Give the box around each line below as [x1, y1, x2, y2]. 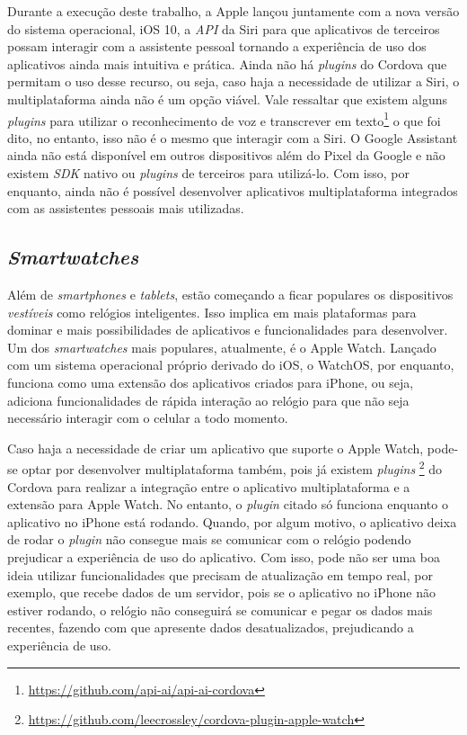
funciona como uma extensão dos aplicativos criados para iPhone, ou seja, [7, 372, 414, 391]
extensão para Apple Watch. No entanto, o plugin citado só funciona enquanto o [7, 495, 448, 514]
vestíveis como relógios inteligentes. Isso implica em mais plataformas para [7, 302, 417, 321]
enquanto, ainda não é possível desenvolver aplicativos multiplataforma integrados [7, 181, 458, 200]
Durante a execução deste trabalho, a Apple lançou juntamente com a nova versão [7, 2, 460, 20]
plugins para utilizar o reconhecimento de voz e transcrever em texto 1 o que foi [7, 108, 441, 130]
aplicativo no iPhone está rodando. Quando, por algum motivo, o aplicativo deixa [7, 512, 457, 531]
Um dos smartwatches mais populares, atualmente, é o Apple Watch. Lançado [7, 337, 436, 356]
